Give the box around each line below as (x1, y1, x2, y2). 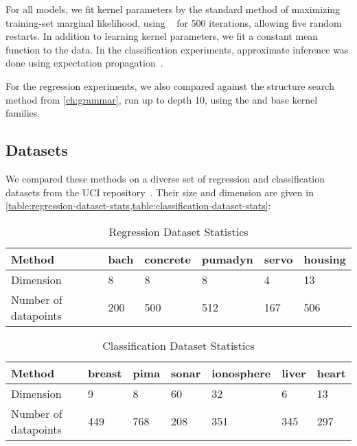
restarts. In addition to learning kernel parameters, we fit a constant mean (5, 29, 319, 43)
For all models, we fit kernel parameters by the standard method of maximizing (5, 2, 341, 16)
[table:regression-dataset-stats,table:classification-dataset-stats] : (5, 198, 271, 213)
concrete (144, 250, 191, 267)
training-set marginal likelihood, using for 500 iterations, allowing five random (5, 15, 342, 30)
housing (303, 250, 346, 267)
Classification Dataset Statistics (102, 337, 255, 353)
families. (5, 106, 41, 120)
